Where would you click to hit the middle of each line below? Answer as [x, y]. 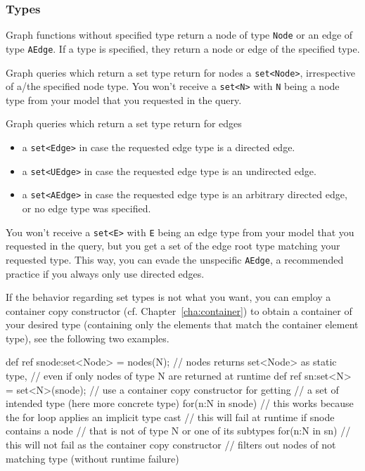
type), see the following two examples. [88, 338]
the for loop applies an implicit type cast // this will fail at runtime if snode [170, 417]
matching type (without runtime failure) [92, 458]
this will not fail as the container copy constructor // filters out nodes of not [171, 445]
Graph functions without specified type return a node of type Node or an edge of [179, 35]
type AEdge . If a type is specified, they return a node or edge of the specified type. [183, 48]
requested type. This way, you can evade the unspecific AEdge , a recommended [175, 259]
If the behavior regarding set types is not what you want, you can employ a [168, 297]
